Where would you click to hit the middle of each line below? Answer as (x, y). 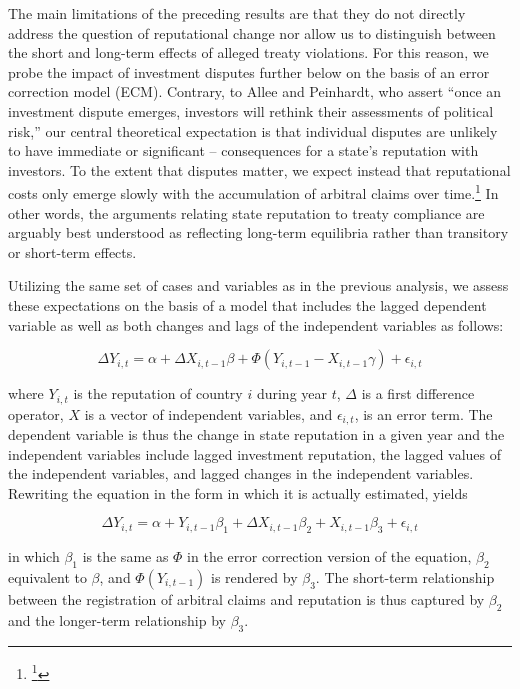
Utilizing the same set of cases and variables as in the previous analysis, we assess (258, 285)
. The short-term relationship (405, 577)
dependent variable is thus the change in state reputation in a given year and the (256, 434)
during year (292, 393)
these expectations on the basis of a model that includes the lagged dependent (247, 304)
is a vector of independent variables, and (208, 413)
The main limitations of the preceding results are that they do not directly (237, 13)
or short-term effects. (72, 251)
